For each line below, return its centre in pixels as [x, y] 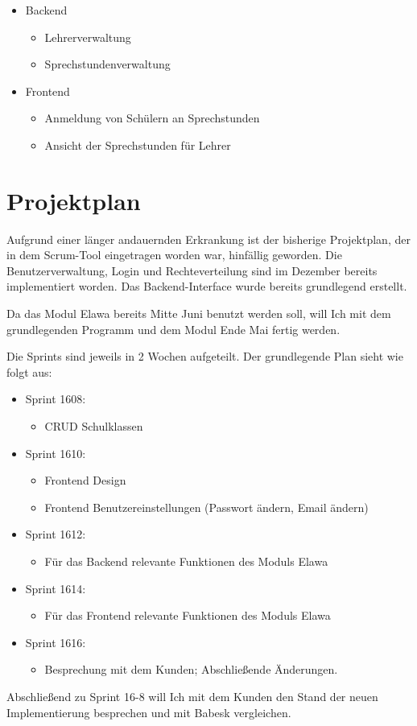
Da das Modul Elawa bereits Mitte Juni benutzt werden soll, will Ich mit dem [199, 313]
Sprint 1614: [56, 588]
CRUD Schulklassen [94, 426]
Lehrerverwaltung [88, 37]
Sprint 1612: [56, 534]
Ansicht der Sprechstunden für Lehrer [138, 144]
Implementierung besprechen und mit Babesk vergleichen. [149, 712]
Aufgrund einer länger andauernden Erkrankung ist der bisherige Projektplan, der [208, 239]
